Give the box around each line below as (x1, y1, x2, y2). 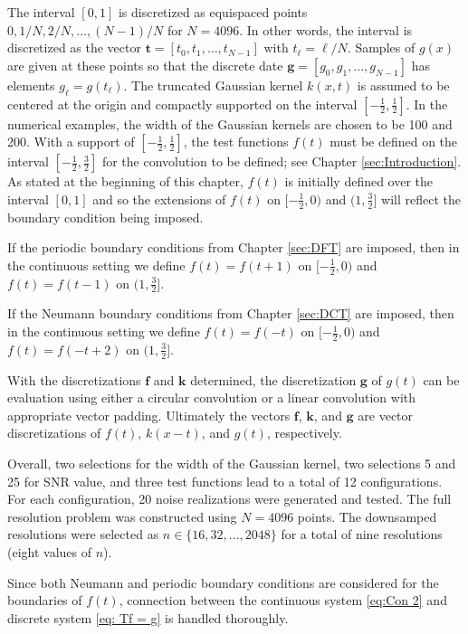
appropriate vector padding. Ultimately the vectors (7, 405, 291, 424)
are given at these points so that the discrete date (7, 55, 283, 74)
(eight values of (7, 543, 92, 562)
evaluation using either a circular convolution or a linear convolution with (7, 388, 416, 407)
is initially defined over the (284, 172, 434, 191)
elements (7, 75, 55, 94)
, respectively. (266, 423, 342, 442)
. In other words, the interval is (239, 20, 413, 39)
